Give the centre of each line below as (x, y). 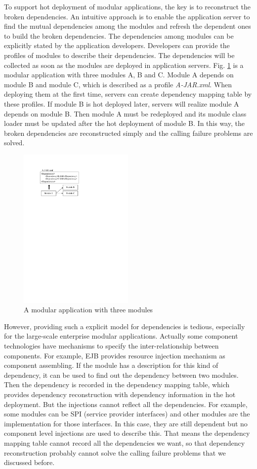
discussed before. (29, 462)
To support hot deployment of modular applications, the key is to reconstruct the (128, 6)
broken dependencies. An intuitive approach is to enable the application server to (127, 16)
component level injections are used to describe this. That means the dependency (127, 433)
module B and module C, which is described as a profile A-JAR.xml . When (118, 84)
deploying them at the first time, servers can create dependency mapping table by (128, 94)
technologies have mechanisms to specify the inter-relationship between (111, 345)
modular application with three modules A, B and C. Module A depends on (119, 75)
